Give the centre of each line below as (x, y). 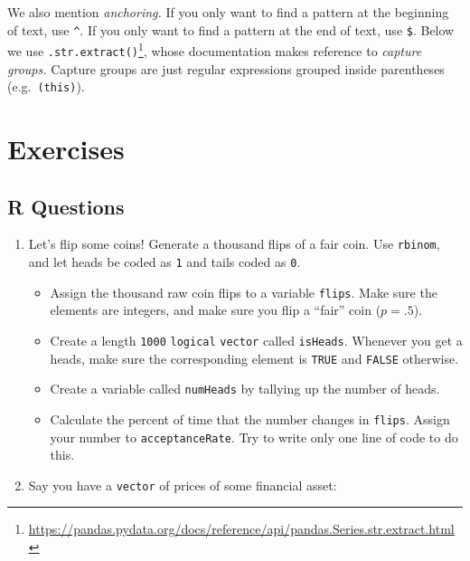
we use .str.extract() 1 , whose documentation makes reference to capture (215, 49)
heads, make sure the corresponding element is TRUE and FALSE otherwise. (254, 358)
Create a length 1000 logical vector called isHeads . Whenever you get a (256, 340)
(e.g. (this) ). (46, 86)
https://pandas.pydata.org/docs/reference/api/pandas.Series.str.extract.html (241, 529)
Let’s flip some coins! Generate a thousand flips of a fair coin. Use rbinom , (234, 244)
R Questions (66, 206)
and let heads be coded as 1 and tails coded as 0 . (164, 262)
